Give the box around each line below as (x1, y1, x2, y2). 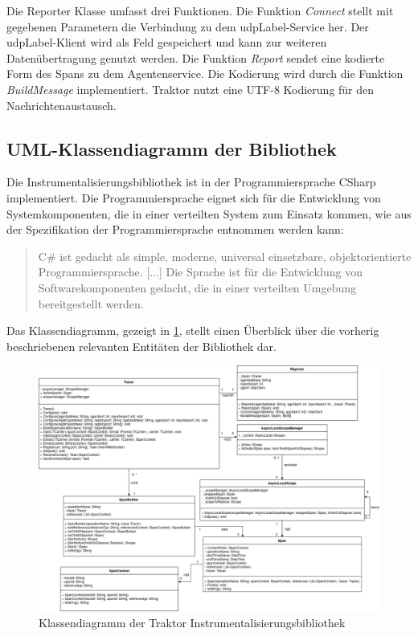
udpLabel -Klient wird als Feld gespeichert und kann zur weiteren (6, 34, 327, 51)
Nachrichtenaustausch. (6, 96, 117, 113)
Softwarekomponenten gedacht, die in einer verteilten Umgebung (38, 279, 357, 296)
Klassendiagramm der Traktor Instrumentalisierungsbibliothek (39, 614, 346, 631)
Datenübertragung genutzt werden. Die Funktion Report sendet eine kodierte (6, 49, 385, 66)
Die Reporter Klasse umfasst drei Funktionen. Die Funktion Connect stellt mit (6, 2, 394, 18)
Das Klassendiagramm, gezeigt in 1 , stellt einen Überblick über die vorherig (6, 322, 379, 339)
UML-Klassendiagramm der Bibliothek (6, 136, 337, 161)
